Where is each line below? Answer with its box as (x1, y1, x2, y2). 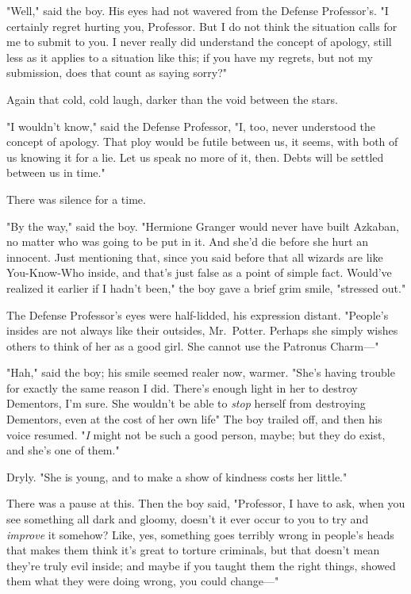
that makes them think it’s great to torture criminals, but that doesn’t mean (6, 542, 380, 558)
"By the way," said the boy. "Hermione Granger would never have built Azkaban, (6, 217, 399, 234)
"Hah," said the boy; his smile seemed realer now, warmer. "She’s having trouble (6, 364, 395, 381)
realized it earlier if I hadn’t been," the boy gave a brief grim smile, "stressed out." (6, 279, 406, 296)
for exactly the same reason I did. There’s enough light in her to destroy (6, 379, 358, 396)
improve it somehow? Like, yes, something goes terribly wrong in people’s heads (6, 526, 394, 542)
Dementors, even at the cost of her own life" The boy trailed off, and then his (6, 411, 382, 427)
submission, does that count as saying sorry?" (6, 64, 228, 81)
